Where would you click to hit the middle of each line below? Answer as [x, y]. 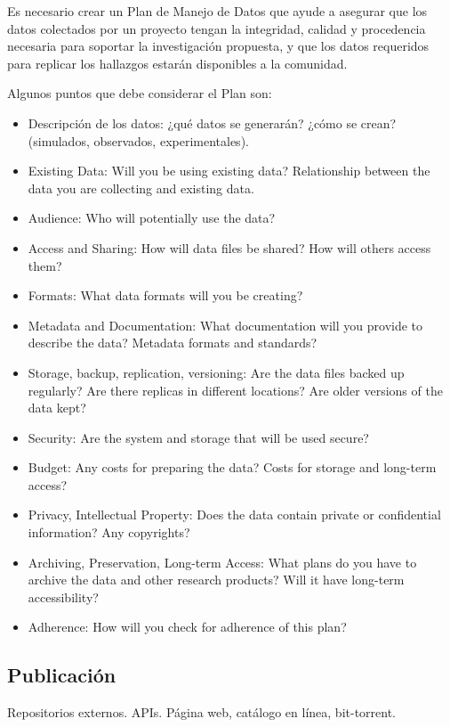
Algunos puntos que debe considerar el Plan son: [140, 93]
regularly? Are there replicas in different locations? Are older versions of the [235, 390]
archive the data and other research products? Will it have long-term [216, 580]
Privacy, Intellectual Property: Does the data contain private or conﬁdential [234, 515]
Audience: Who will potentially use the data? [152, 218]
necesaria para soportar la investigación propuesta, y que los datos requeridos [218, 46]
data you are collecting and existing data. [141, 188]
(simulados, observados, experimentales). [138, 140]
